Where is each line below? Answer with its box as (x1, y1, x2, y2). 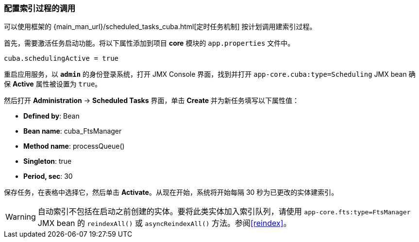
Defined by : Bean (23, 112, 80, 121)
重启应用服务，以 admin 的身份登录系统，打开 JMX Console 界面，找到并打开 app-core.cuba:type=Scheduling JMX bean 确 (4, 70, 416, 79)
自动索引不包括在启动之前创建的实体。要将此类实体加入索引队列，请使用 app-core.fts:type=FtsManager (37, 207, 411, 217)
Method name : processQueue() (23, 142, 125, 151)
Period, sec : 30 (23, 172, 73, 181)
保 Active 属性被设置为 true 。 (4, 80, 102, 88)
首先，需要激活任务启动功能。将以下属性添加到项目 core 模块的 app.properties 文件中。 (4, 39, 295, 48)
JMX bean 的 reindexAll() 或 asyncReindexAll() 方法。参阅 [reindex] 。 (37, 218, 291, 228)
